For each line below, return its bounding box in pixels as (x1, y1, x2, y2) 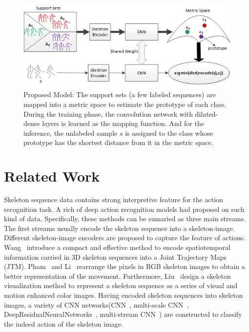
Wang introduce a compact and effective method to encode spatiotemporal (4, 242, 230, 252)
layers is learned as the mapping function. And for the (42, 118, 204, 128)
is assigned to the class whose (125, 127, 213, 138)
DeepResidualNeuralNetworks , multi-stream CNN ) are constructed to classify (4, 309, 242, 319)
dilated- (195, 108, 218, 119)
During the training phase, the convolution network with (23, 108, 193, 119)
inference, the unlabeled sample (23, 127, 118, 138)
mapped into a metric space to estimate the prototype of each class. (23, 99, 227, 109)
